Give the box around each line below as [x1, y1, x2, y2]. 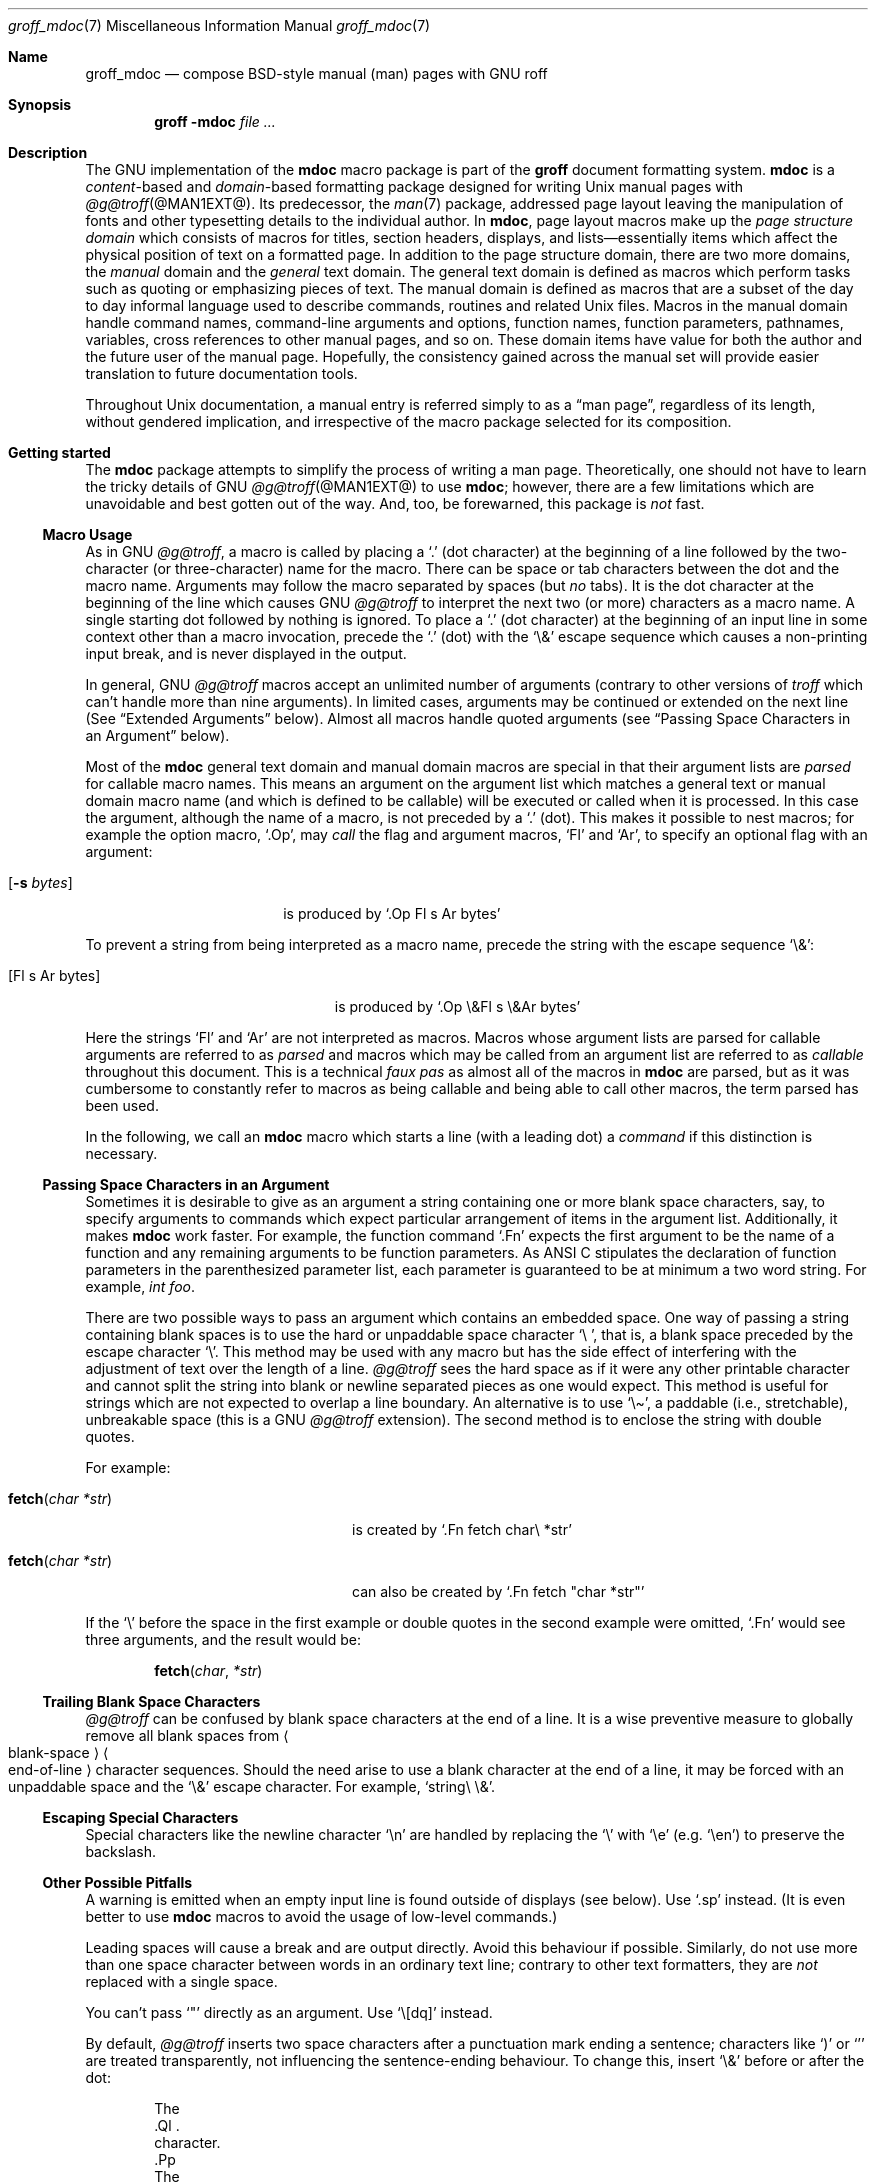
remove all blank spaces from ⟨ [85, 1727, 289, 1744]
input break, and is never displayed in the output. [85, 645, 407, 662]
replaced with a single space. [85, 1973, 278, 1990]
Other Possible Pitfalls [42, 1874, 193, 1891]
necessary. [85, 1145, 158, 1162]
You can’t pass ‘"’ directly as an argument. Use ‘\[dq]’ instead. [85, 2004, 493, 2021]
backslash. [85, 1843, 156, 1860]
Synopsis [8, 96, 72, 113]
